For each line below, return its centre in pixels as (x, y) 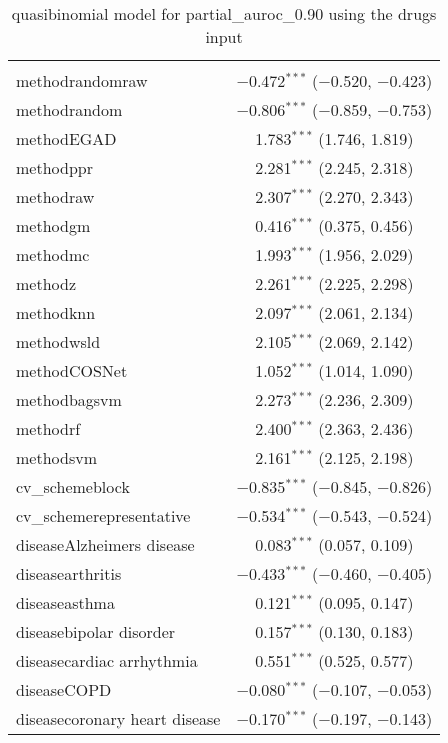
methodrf (48, 428)
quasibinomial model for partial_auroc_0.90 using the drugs (224, 13)
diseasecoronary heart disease (118, 718)
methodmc (53, 254)
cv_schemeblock (73, 486)
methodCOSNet (72, 370)
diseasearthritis (69, 573)
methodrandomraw (82, 80)
